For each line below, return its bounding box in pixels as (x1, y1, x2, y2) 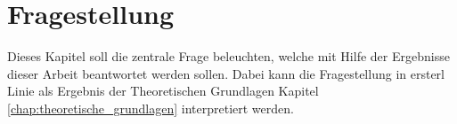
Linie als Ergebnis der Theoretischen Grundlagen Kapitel (7, 81, 319, 100)
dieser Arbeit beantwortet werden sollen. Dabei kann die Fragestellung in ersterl (7, 64, 445, 82)
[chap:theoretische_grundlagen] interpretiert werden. (7, 98, 294, 117)
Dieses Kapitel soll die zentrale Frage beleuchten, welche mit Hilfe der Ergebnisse (7, 47, 450, 66)
